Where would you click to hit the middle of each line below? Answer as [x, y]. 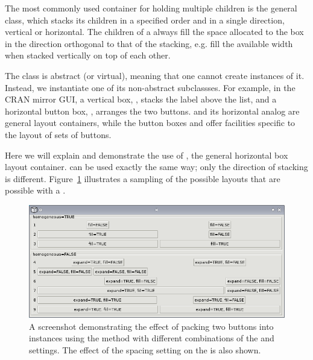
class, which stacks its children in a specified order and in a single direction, [145, 20]
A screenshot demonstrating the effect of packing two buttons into [151, 326]
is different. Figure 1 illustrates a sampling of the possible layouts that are [143, 178]
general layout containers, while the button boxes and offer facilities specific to [150, 123]
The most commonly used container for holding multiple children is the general [151, 8]
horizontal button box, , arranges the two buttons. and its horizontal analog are [152, 111]
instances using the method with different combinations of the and [152, 338]
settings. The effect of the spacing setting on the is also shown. [145, 350]
